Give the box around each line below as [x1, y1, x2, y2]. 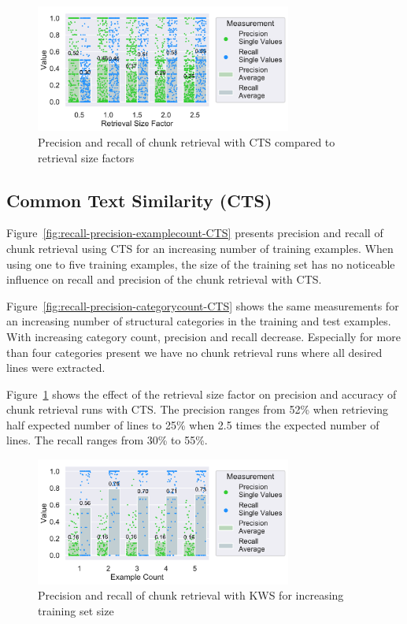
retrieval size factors [38, 149, 135, 165]
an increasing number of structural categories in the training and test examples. [6, 313, 391, 329]
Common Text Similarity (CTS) [6, 188, 272, 212]
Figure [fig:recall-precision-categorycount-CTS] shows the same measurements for [6, 297, 399, 314]
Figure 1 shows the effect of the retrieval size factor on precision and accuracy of [6, 385, 397, 402]
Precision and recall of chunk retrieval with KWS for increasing [38, 587, 344, 604]
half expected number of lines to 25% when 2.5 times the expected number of [6, 416, 379, 433]
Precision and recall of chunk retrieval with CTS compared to [38, 133, 335, 150]
